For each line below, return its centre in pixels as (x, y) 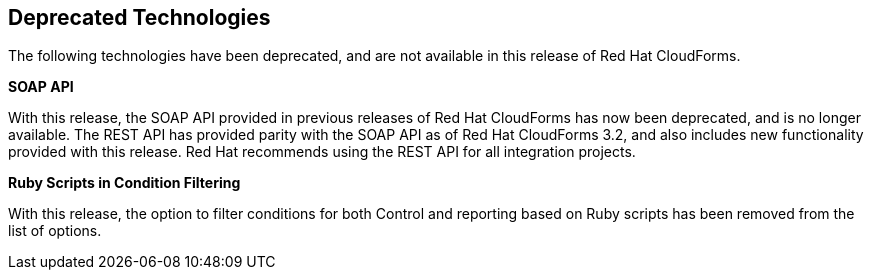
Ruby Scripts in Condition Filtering (124, 183)
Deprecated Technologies (139, 17)
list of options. (55, 231)
